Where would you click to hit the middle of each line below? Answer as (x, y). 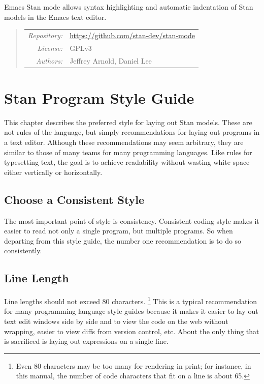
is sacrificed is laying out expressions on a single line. (86, 341)
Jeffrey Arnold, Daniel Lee (111, 60)
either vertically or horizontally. (53, 172)
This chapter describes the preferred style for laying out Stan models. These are (128, 122)
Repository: (45, 35)
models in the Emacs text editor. (55, 17)
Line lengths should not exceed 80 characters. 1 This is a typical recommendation (131, 300)
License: (50, 48)
